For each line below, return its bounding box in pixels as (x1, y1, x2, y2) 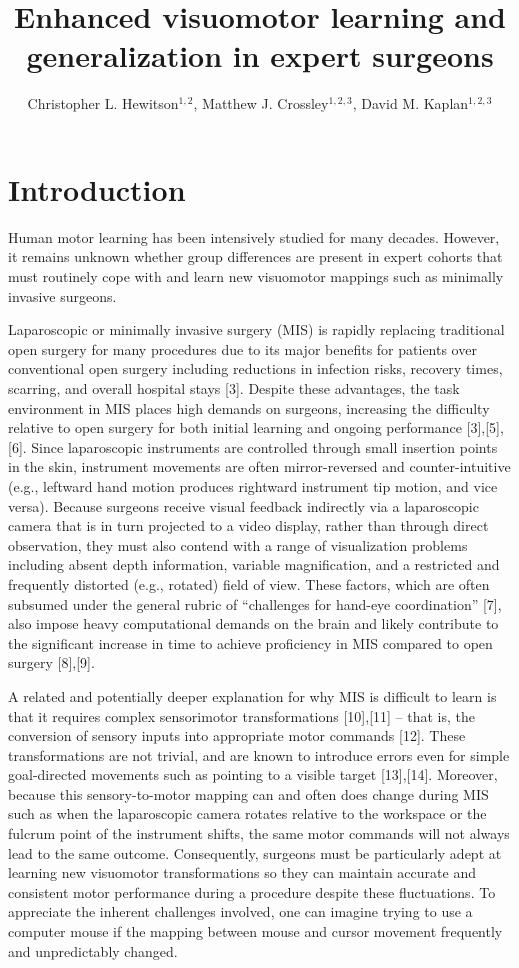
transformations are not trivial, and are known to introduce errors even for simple (8, 744, 510, 765)
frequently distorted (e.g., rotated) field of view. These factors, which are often (8, 573, 490, 594)
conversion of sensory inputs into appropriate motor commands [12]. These (8, 725, 466, 746)
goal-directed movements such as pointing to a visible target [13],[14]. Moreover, (8, 764, 498, 785)
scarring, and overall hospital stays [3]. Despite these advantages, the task (8, 378, 460, 398)
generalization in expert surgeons (26, 35, 494, 76)
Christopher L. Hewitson (27, 93, 179, 114)
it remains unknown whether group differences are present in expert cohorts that (8, 246, 503, 267)
